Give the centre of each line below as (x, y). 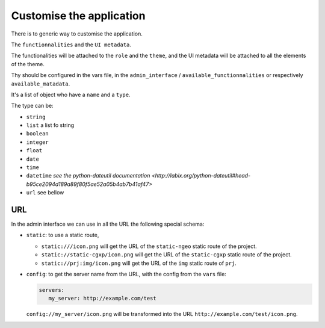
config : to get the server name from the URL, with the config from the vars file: (126, 274)
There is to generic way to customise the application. (77, 34)
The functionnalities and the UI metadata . (71, 45)
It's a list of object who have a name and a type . (71, 94)
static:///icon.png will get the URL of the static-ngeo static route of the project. (149, 246)
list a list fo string (50, 125)
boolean (38, 134)
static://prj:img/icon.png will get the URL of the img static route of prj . (139, 263)
